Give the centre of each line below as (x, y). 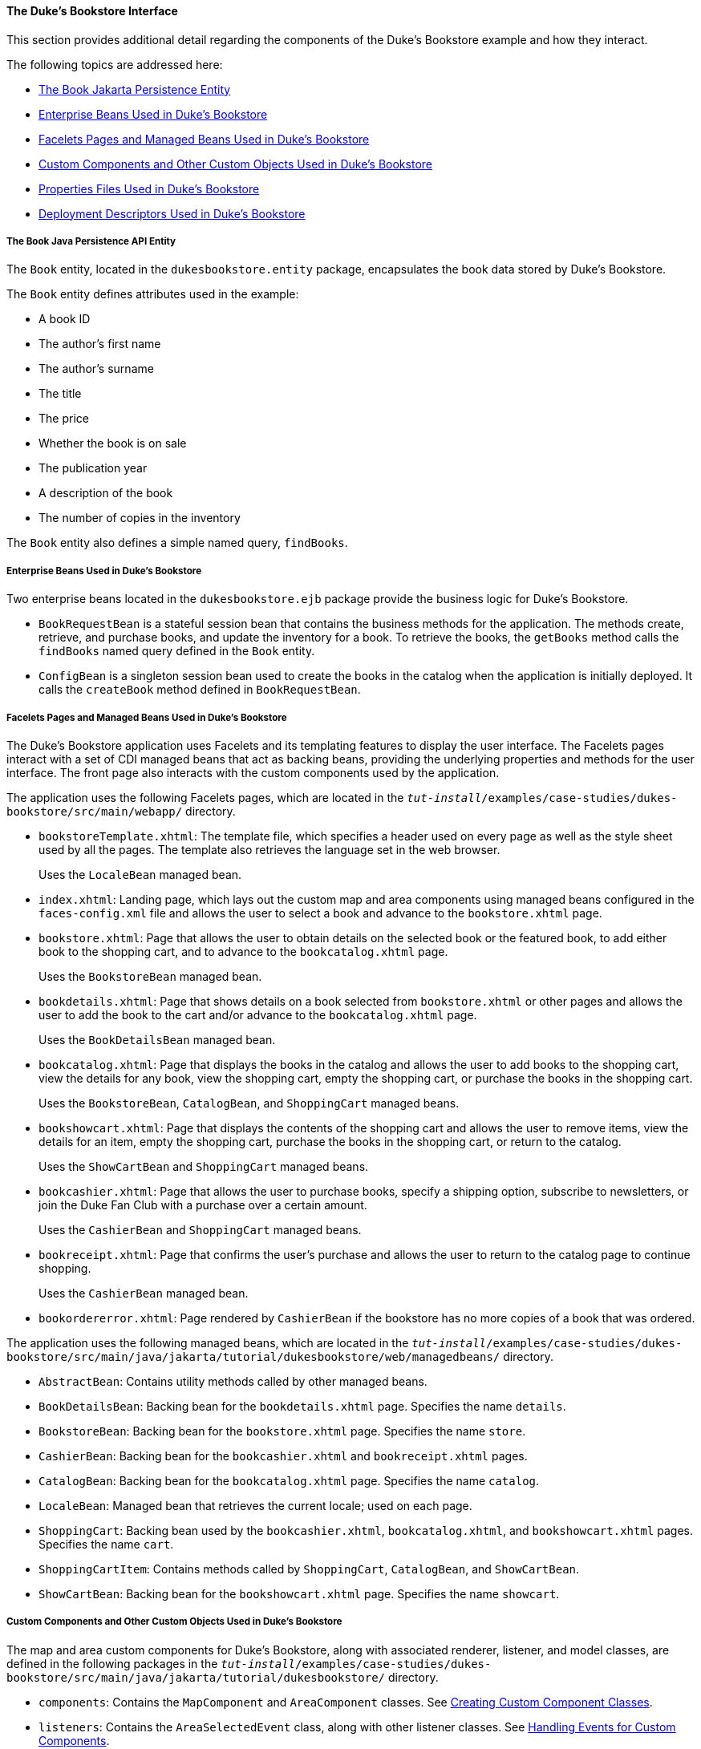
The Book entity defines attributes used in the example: (153, 294)
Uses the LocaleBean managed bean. (140, 874)
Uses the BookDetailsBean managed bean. (157, 1039)
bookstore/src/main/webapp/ (95, 811)
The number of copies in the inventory (140, 518)
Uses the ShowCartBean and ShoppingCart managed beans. (204, 1166)
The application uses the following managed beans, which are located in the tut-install (247, 1342)
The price (64, 419)
